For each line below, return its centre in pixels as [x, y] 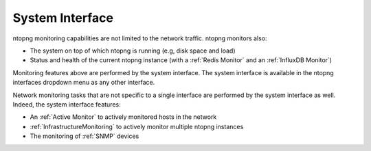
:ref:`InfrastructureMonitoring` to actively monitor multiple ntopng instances [137, 126]
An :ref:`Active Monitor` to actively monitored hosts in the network [123, 117]
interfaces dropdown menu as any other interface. [84, 83]
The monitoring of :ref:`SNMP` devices [85, 136]
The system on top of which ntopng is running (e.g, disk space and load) [133, 51]
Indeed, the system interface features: [67, 104]
